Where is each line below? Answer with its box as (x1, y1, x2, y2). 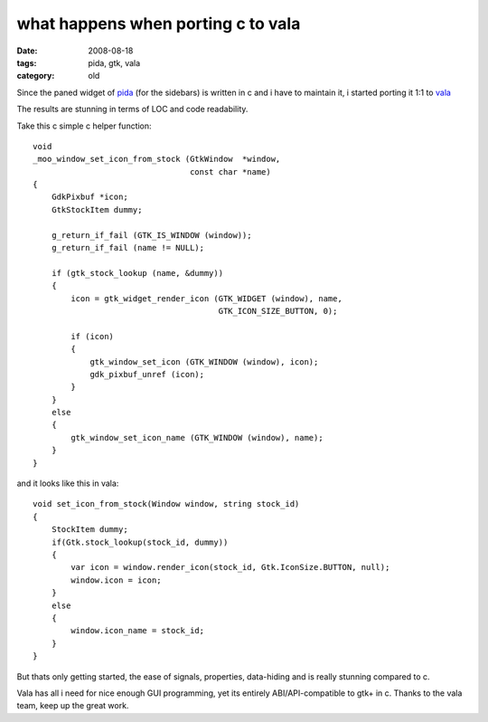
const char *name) (190, 166, 271, 176)
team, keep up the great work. (16, 700, 129, 711)
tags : (16, 57, 37, 68)
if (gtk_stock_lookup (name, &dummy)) (51, 268, 224, 278)
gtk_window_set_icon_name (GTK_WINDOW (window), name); (70, 432, 324, 442)
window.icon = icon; (70, 575, 162, 585)
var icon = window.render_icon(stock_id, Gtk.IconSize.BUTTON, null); (70, 562, 390, 573)
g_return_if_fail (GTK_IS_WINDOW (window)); (51, 230, 252, 240)
